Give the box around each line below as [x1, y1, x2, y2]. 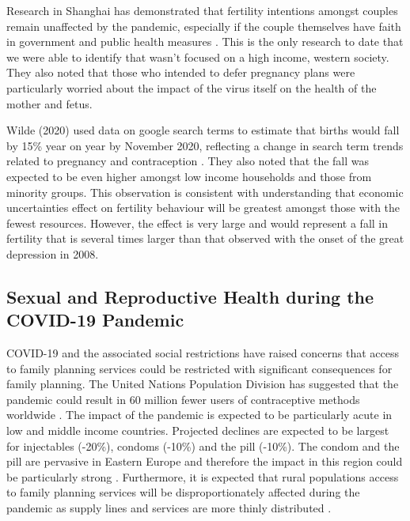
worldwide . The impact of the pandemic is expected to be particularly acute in [6, 406, 393, 423]
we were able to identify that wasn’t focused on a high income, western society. [6, 48, 389, 65]
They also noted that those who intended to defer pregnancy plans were [6, 64, 355, 81]
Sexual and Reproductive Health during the [6, 284, 374, 308]
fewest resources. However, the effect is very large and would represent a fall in [6, 214, 389, 231]
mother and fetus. [6, 95, 93, 111]
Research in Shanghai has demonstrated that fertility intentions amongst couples [6, 2, 398, 18]
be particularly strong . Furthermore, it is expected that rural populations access [6, 468, 399, 485]
